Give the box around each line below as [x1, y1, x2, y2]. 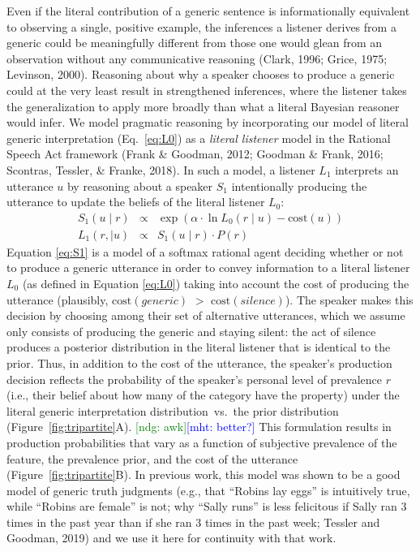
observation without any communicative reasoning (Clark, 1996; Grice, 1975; [6, 50, 388, 67]
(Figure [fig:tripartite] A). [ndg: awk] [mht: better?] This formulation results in [6, 418, 392, 435]
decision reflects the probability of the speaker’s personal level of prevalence [6, 370, 382, 387]
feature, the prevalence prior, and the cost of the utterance [6, 450, 298, 467]
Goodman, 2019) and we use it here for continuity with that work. [6, 529, 336, 546]
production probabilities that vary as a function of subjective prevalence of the [6, 433, 397, 451]
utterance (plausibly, [6, 291, 109, 308]
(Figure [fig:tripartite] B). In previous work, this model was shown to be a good [6, 466, 401, 483]
